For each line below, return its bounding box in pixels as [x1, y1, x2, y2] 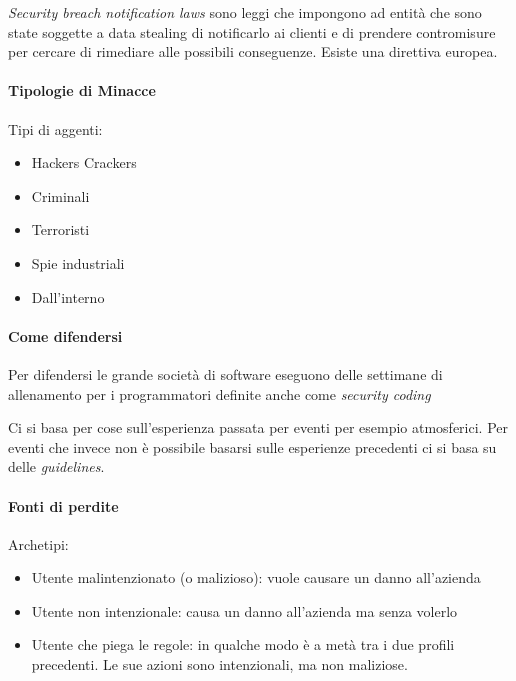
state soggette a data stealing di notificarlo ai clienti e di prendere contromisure [8, 21, 496, 42]
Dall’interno [31, 286, 105, 307]
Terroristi [31, 219, 90, 240]
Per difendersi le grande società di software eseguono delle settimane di [8, 363, 443, 384]
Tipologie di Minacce [8, 80, 156, 101]
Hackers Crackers [31, 152, 137, 173]
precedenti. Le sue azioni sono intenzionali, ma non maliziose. [31, 654, 408, 675]
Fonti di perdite [8, 495, 119, 516]
